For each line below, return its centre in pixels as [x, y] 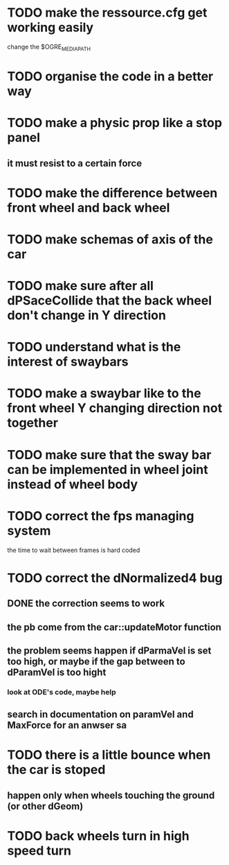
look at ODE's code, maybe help [62, 692]
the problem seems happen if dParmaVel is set [109, 650]
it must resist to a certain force [75, 163]
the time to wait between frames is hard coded [74, 550]
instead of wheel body [73, 484]
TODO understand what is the [94, 347]
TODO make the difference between [112, 193]
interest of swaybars [68, 362]
